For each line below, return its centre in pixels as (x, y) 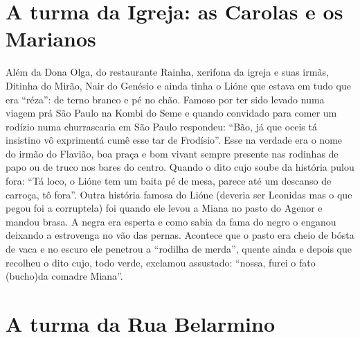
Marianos (51, 39)
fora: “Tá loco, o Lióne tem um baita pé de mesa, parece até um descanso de (169, 181)
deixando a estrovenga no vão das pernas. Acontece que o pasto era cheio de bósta (180, 235)
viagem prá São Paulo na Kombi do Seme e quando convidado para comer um (171, 113)
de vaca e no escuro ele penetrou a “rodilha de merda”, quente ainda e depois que (179, 249)
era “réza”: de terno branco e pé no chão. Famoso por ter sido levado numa (165, 99)
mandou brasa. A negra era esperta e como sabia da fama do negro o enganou (171, 221)
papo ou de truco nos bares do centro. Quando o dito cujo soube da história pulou (180, 167)
